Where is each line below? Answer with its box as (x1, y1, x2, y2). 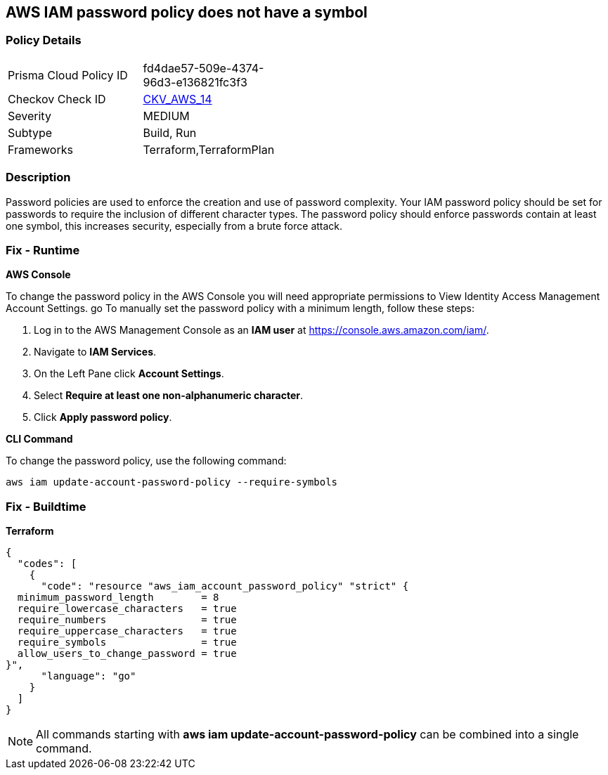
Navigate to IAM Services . (34, 346, 157, 358)
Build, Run (143, 125, 197, 140)
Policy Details (6, 33, 82, 48)
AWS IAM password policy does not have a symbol (6, 4, 368, 21)
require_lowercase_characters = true (17, 603, 237, 615)
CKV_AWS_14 (143, 91, 212, 106)
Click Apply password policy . (34, 411, 172, 424)
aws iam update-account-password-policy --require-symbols (6, 476, 338, 488)
